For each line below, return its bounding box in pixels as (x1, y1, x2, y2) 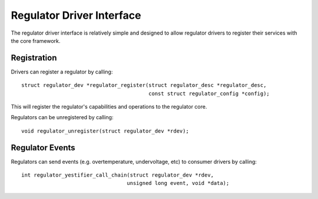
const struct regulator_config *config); (148, 90, 270, 97)
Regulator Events (11, 143, 76, 153)
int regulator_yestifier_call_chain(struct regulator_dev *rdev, (21, 172, 214, 178)
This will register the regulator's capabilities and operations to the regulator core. (11, 103, 207, 110)
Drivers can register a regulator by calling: (11, 68, 113, 75)
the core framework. (11, 37, 61, 44)
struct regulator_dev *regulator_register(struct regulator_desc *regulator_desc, (21, 82, 267, 89)
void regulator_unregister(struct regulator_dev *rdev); (21, 127, 190, 134)
